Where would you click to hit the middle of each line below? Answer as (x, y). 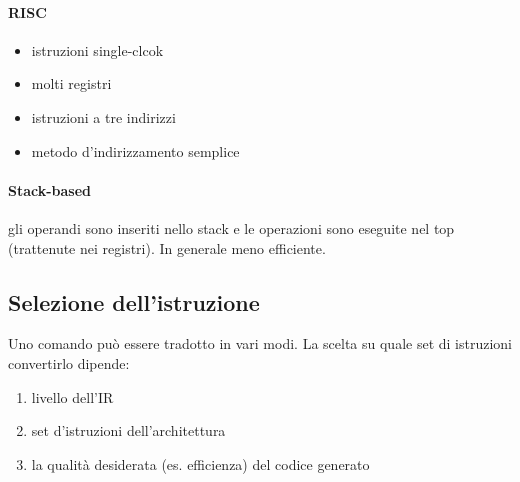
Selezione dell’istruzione (134, 301)
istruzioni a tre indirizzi (103, 116)
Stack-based (50, 189)
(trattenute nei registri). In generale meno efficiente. (167, 247)
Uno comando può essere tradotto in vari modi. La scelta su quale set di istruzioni (260, 343)
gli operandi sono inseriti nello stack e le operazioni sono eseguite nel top (231, 227)
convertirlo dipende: (69, 362)
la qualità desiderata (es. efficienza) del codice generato (200, 463)
